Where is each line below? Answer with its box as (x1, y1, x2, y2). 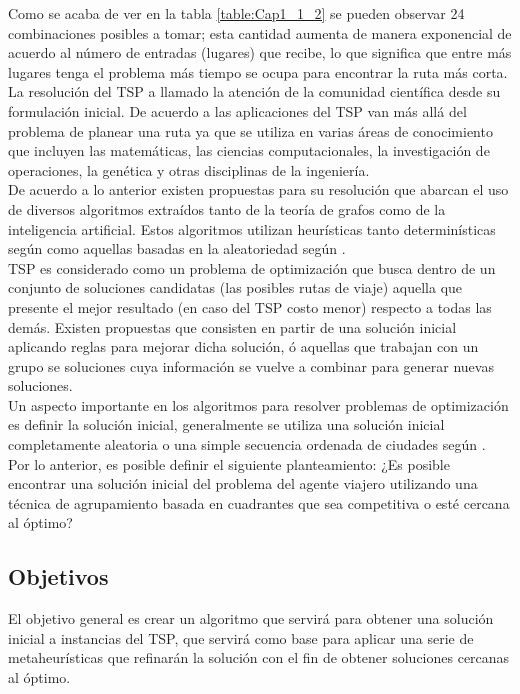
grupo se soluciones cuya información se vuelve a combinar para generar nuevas (8, 355, 494, 376)
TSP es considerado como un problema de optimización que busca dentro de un (8, 257, 496, 278)
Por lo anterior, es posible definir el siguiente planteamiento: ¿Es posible (8, 453, 450, 474)
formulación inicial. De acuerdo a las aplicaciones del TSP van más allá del (8, 100, 467, 121)
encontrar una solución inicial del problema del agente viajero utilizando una (8, 473, 478, 494)
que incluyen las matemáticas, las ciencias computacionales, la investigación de (8, 140, 490, 161)
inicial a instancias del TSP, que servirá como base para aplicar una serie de (8, 627, 474, 648)
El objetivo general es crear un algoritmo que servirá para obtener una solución (8, 608, 494, 629)
